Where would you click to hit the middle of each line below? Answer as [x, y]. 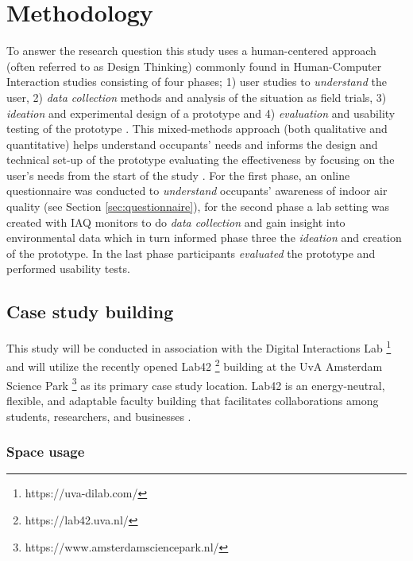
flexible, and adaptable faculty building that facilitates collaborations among [193, 400]
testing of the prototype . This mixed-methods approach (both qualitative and [197, 129]
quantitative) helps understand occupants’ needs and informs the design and [192, 144]
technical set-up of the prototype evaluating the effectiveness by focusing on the [201, 160]
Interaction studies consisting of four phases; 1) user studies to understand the [197, 82]
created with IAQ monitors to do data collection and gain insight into [176, 222]
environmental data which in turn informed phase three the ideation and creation [204, 238]
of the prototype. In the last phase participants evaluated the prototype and [191, 253]
